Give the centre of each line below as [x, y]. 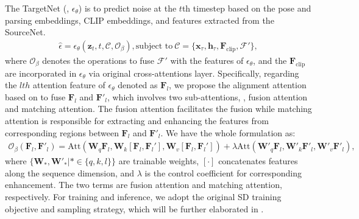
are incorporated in [41, 73]
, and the [270, 60]
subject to [154, 46]
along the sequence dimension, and [70, 172]
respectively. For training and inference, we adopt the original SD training [143, 196]
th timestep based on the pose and [247, 8]
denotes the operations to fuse [98, 60]
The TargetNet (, [37, 8]
